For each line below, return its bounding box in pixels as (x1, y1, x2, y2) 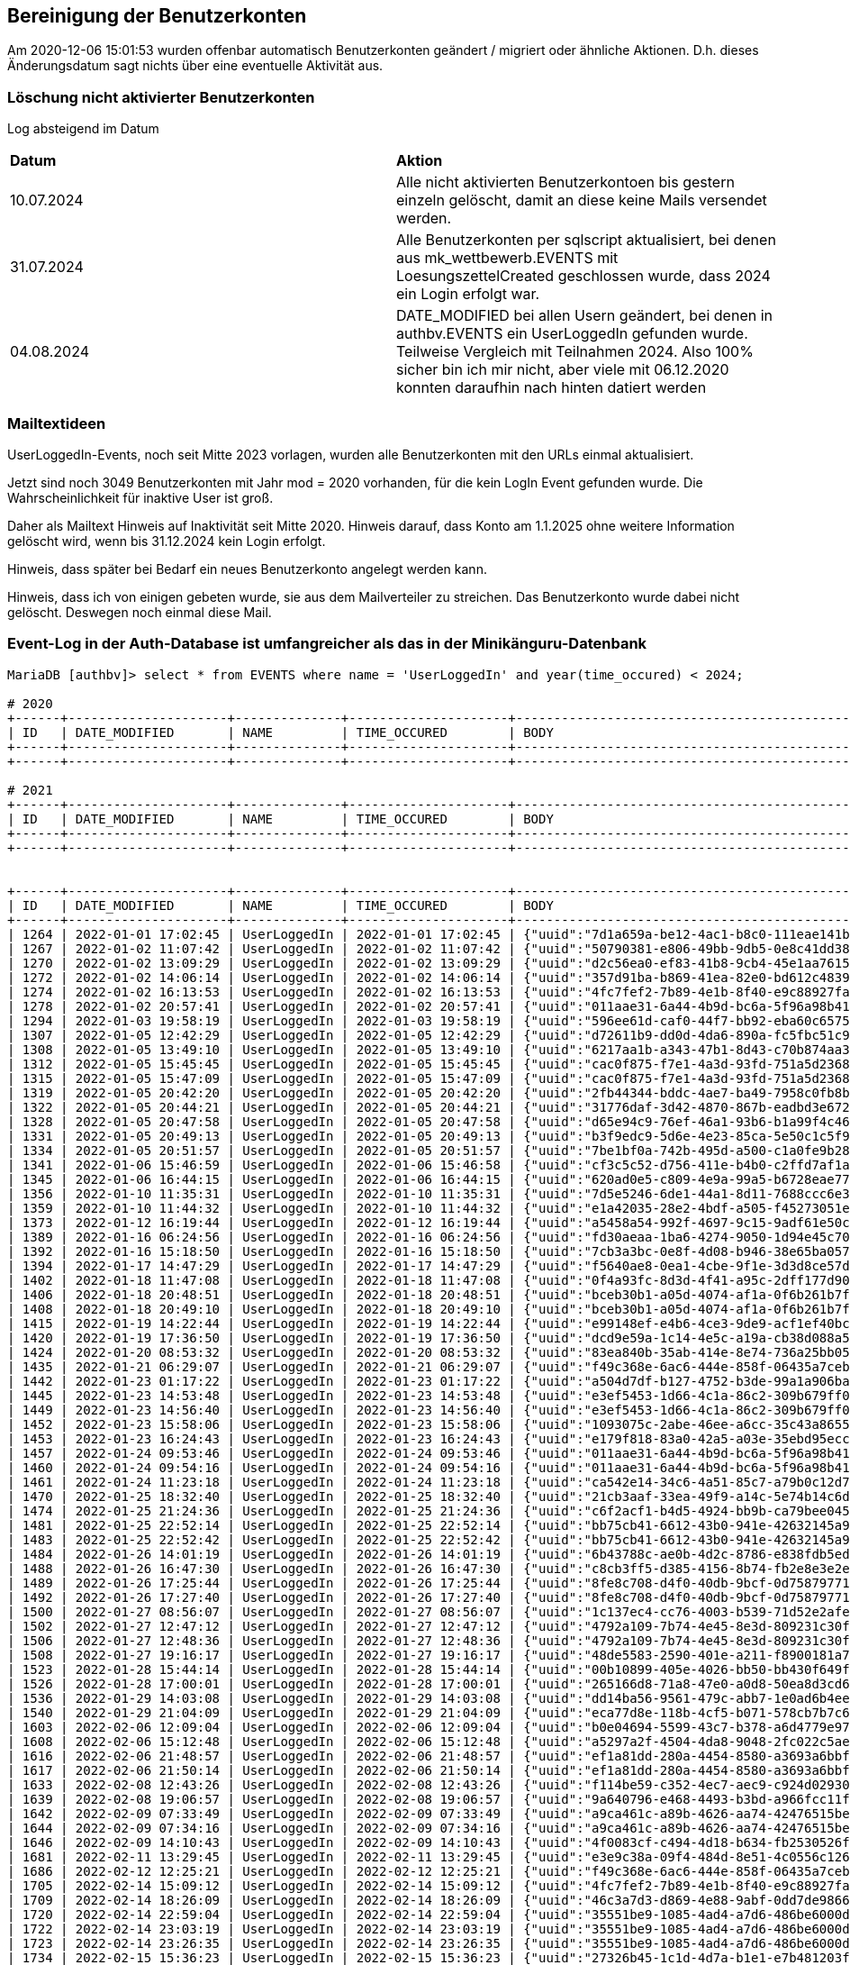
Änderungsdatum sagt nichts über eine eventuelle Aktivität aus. (7, 58, 384, 74)
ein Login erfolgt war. (396, 285, 540, 304)
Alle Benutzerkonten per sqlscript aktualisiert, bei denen (396, 231, 776, 250)
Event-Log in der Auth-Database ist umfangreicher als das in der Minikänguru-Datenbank (7, 634, 647, 653)
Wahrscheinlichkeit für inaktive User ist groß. (7, 489, 274, 505)
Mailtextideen (7, 414, 106, 432)
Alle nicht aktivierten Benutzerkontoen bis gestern (396, 173, 735, 192)
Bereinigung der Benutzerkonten (7, 5, 307, 27)
